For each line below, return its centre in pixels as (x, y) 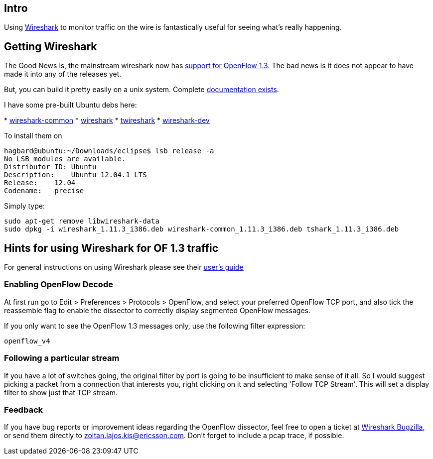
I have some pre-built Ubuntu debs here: (71, 105)
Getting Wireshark (51, 46)
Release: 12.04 (40, 183)
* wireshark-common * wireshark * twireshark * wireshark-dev (107, 120)
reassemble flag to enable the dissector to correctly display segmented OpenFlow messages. (157, 310)
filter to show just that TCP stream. (61, 392)
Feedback (24, 409)
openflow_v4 (27, 341)
